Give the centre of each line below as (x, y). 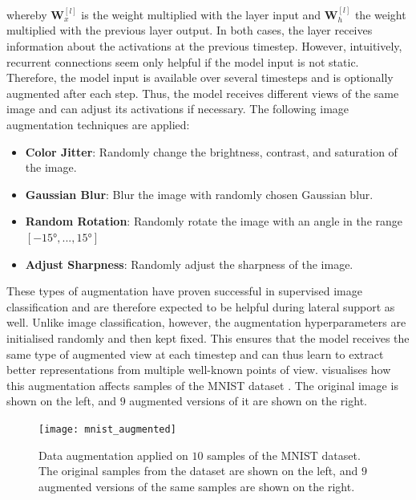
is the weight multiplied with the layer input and (201, 14)
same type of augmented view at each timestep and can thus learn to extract (195, 354)
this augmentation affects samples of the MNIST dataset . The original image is (202, 385)
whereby (27, 14)
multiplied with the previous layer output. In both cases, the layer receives (190, 30)
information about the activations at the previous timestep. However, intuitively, (204, 46)
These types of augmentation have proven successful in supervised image (184, 291)
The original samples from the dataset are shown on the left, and (198, 471)
